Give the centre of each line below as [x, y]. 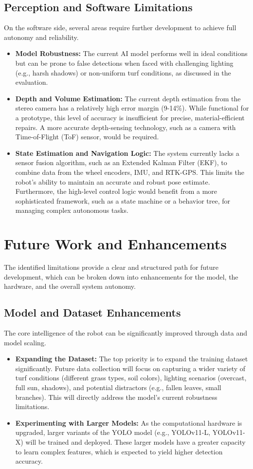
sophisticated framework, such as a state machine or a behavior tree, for [123, 200]
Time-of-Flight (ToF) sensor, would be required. [87, 137]
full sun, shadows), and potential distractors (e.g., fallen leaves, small [118, 387]
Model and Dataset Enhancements [92, 312]
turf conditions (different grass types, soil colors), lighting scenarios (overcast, [131, 378]
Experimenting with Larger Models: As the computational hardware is [129, 422]
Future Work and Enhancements [115, 244]
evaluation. [32, 82]
